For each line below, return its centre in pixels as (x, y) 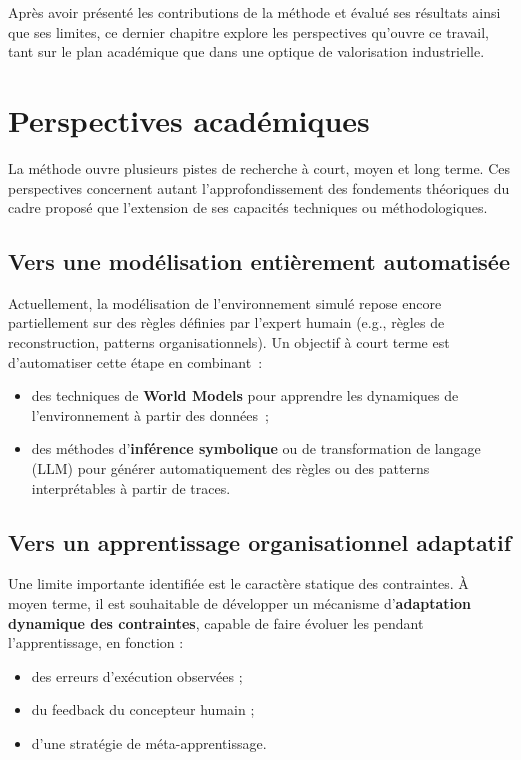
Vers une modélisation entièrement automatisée (259, 261)
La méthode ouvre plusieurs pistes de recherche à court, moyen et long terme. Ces (259, 167)
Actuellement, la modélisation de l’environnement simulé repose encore (225, 302)
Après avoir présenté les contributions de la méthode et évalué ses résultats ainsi (254, 12)
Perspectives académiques (189, 119)
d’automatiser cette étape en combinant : (135, 361)
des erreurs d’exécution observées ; (137, 675)
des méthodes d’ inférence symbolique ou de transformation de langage (256, 448)
